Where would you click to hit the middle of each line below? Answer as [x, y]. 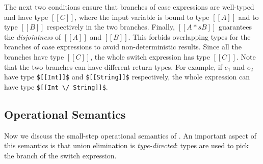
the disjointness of [33, 36]
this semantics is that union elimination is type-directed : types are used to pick [126, 145]
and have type [26, 17]
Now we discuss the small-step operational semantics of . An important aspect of [130, 135]
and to [248, 17]
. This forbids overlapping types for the [189, 36]
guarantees [235, 27]
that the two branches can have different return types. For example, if [113, 66]
